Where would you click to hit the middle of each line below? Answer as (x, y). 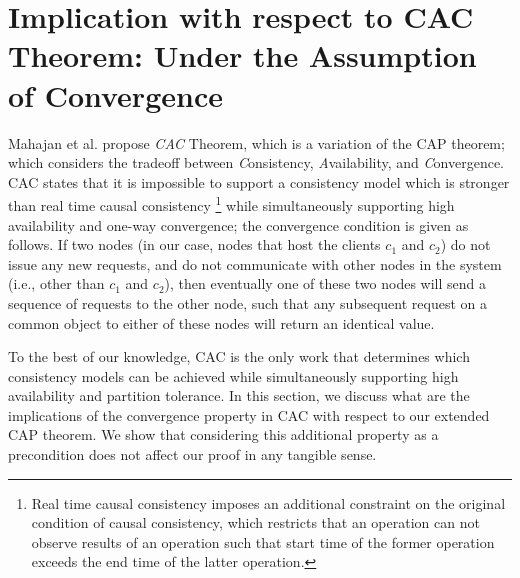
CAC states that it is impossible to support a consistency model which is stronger (259, 181)
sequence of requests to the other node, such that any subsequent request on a (247, 302)
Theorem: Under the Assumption (242, 55)
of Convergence (115, 94)
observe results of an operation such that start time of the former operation (263, 541)
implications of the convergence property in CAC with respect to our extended (249, 414)
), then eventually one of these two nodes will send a (325, 283)
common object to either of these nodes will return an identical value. (221, 322)
